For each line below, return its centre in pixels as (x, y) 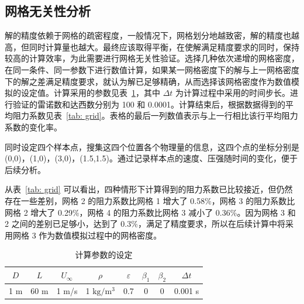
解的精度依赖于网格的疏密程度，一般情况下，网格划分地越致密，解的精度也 (148, 35)
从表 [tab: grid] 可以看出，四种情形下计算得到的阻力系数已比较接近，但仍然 (149, 189)
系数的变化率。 (33, 127)
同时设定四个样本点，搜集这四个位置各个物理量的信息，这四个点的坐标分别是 (152, 146)
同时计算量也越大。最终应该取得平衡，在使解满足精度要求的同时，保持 (164, 46)
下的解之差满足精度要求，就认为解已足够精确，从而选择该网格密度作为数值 (148, 81)
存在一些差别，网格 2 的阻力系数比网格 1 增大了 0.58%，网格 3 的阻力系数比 (150, 200)
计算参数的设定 (104, 255)
